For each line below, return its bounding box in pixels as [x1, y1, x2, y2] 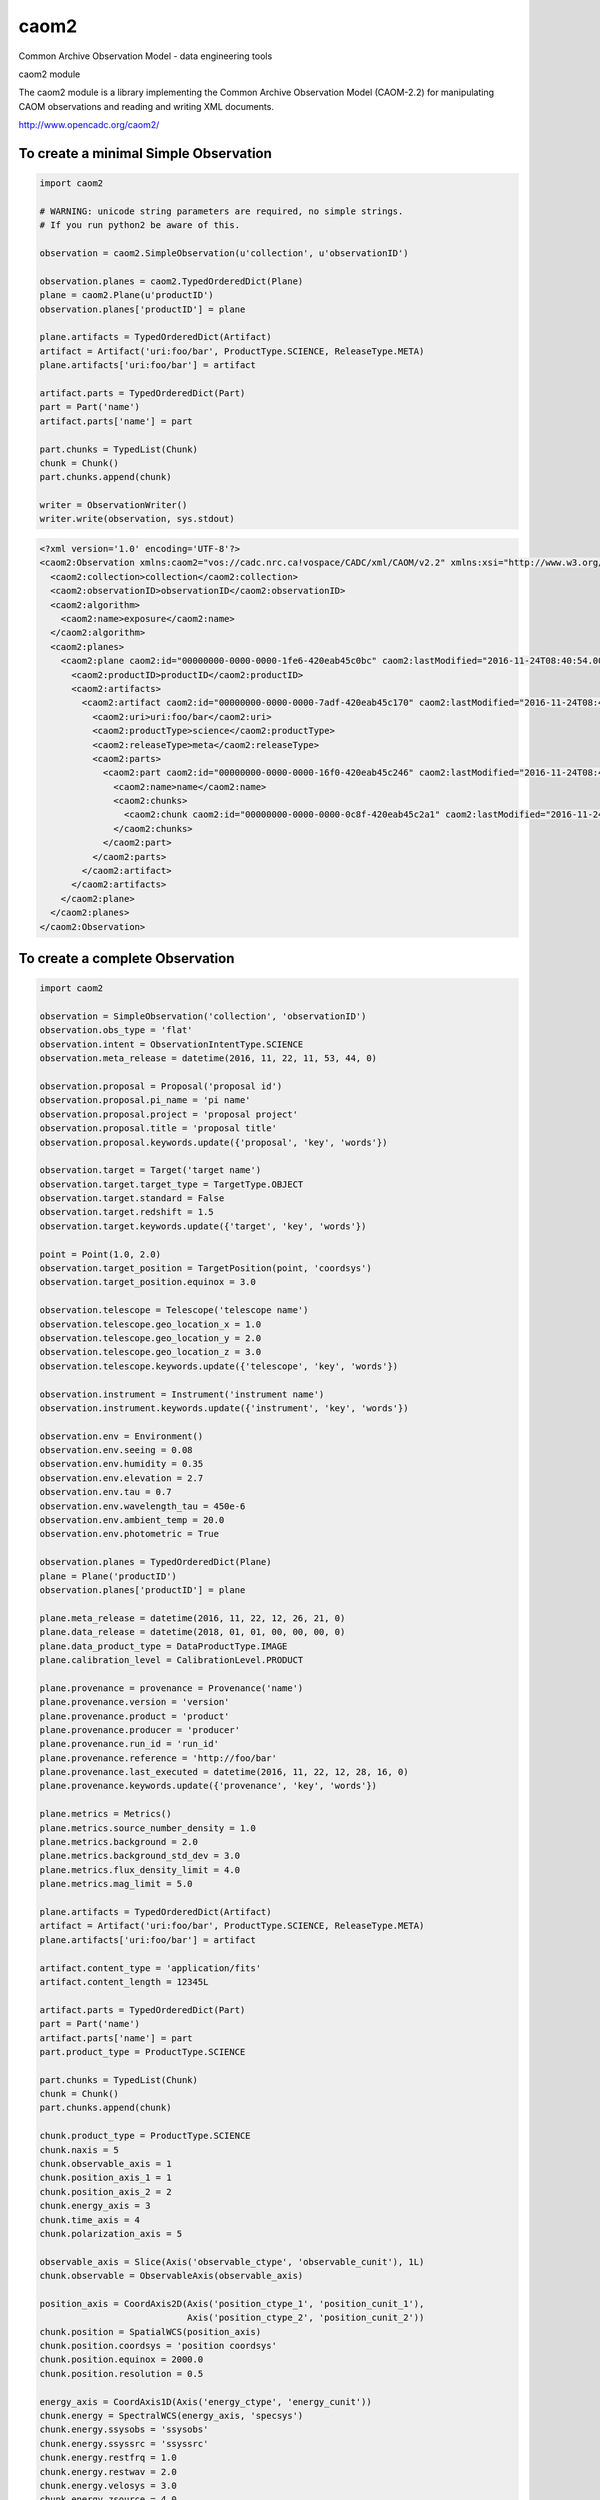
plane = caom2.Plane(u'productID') [39, 290, 214, 301]
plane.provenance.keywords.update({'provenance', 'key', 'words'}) [39, 1780, 378, 1792]
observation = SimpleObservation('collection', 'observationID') [39, 1010, 367, 1022]
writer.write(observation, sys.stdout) [39, 513, 235, 525]
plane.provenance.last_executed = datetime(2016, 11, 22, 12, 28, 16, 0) [39, 1766, 409, 1778]
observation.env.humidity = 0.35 [39, 1458, 204, 1470]
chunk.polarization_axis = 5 [39, 2228, 183, 2239]
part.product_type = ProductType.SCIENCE [39, 2046, 246, 2057]
